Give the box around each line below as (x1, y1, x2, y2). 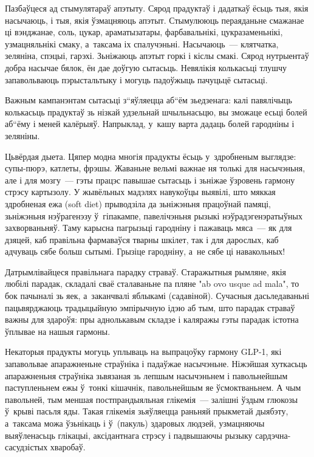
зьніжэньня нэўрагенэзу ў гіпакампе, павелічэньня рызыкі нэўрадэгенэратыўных (5, 209, 302, 222)
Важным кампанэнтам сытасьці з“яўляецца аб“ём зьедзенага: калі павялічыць (5, 94, 292, 106)
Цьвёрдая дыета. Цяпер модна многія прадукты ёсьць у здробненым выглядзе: (5, 149, 296, 162)
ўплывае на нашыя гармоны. (5, 325, 111, 337)
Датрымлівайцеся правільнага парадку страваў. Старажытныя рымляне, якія (5, 265, 287, 278)
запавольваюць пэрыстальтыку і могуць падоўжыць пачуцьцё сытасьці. (5, 73, 268, 86)
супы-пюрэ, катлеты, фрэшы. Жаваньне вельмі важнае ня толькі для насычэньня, (5, 162, 305, 174)
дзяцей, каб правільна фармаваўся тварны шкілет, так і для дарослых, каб (5, 233, 279, 246)
